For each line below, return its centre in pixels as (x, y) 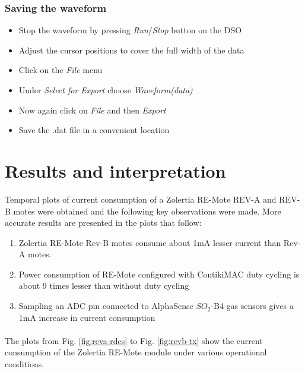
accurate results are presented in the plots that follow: (103, 223)
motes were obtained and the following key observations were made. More (147, 211)
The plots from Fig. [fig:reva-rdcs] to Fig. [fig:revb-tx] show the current (134, 340)
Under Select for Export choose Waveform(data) (106, 90)
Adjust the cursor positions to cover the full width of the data (131, 50)
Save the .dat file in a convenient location (94, 130)
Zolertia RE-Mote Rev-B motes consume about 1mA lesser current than (150, 242)
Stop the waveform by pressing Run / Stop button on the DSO (130, 30)
